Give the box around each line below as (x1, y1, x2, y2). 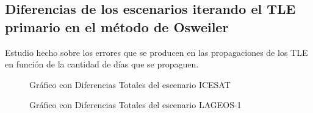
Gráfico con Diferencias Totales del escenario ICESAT (29, 78, 231, 91)
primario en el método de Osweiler (5, 17, 229, 36)
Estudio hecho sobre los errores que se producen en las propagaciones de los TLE (5, 46, 308, 58)
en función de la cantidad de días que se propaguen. (5, 58, 199, 70)
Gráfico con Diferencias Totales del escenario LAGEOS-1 (29, 98, 242, 111)
